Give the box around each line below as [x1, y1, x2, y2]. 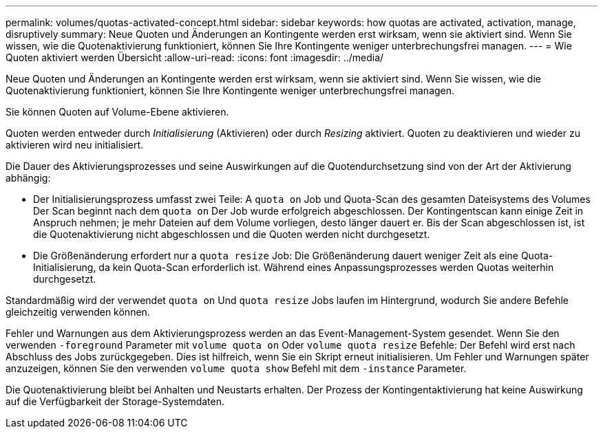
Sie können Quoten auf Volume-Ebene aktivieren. [6, 106, 229, 118]
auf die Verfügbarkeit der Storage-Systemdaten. [6, 395, 225, 407]
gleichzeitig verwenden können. [6, 306, 150, 318]
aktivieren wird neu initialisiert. [6, 139, 144, 151]
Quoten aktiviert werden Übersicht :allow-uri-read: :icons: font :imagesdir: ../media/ [6, 52, 384, 63]
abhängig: [6, 172, 51, 184]
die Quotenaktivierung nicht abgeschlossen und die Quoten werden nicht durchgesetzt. [33, 228, 430, 240]
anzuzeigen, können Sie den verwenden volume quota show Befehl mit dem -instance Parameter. [6, 362, 467, 374]
